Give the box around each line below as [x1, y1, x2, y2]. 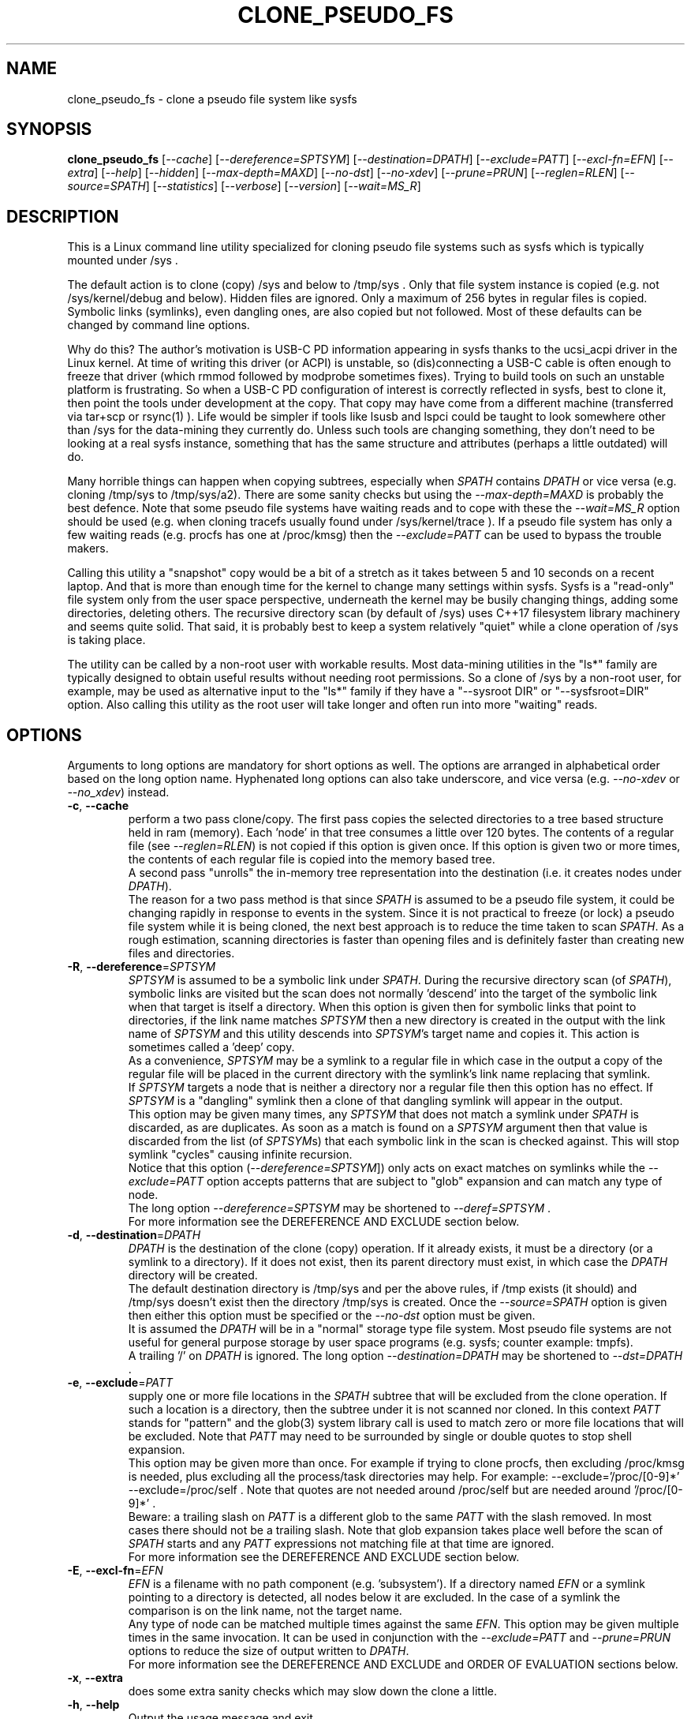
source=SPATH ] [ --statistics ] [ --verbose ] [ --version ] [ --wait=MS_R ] [67, 179, 421, 193]
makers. [67, 541, 109, 556]
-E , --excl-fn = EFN [67, 1564, 163, 1578]
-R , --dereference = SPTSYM [67, 960, 216, 974]
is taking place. [67, 633, 146, 647]
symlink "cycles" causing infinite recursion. [128, 1148, 353, 1162]
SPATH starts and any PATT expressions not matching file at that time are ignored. [128, 1537, 555, 1551]
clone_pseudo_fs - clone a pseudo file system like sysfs [67, 92, 357, 106]
